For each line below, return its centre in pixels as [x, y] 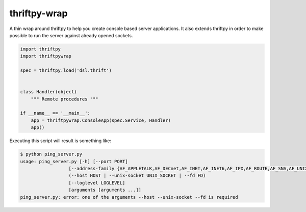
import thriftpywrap [46, 56]
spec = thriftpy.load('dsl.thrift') [66, 71]
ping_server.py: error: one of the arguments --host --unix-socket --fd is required [129, 197]
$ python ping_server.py [51, 154]
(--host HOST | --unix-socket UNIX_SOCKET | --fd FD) [137, 176]
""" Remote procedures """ [65, 99]
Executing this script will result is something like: [60, 141]
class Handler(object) [48, 92]
